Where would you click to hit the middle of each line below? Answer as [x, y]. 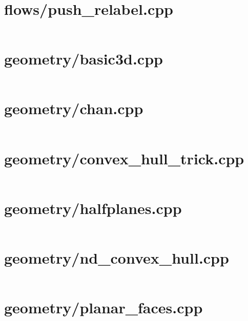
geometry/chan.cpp [74, 108]
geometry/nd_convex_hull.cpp [117, 257]
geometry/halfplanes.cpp [93, 208]
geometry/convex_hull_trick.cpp [124, 158]
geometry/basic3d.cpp [84, 59]
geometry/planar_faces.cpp [104, 307]
